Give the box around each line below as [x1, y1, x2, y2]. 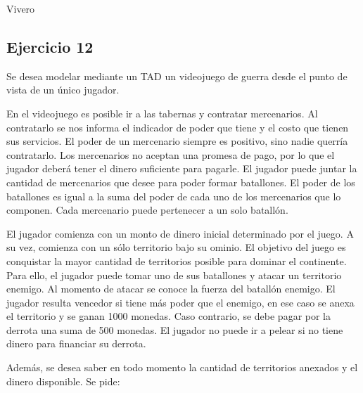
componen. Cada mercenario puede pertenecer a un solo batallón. [6, 202, 288, 217]
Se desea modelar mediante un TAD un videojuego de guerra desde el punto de [6, 68, 348, 83]
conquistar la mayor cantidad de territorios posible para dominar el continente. [6, 253, 347, 268]
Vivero [6, 1, 35, 15]
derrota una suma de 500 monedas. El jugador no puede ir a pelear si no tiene [6, 322, 343, 337]
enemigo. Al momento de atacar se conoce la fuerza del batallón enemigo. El [6, 281, 336, 296]
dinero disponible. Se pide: [6, 373, 120, 388]
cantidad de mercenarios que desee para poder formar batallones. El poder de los [6, 174, 355, 189]
